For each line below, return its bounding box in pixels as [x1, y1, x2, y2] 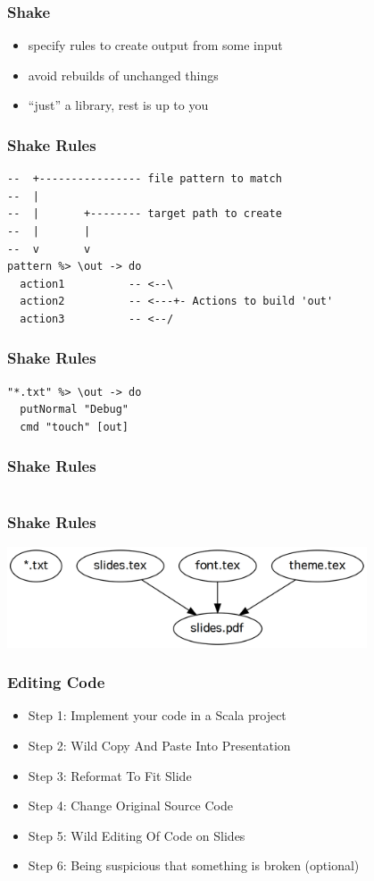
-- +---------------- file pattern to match [7, 172, 282, 186]
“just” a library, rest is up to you [28, 96, 209, 114]
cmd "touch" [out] [20, 420, 129, 433]
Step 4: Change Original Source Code [28, 796, 233, 815]
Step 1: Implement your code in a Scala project [28, 706, 287, 725]
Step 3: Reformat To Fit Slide [28, 766, 192, 785]
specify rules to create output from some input [28, 36, 283, 55]
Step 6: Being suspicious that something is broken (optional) [28, 856, 360, 875]
